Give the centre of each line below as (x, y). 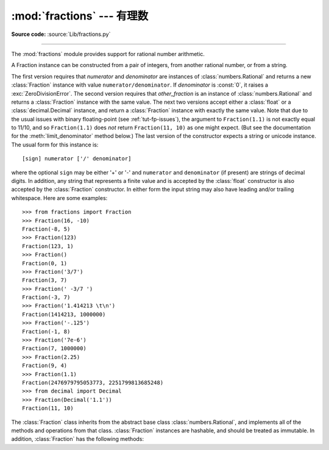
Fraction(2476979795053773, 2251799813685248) (93, 383)
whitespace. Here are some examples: (59, 198)
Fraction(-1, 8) (46, 331)
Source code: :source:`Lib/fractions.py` (61, 34)
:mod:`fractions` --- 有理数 (80, 16)
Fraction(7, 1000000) (54, 348)
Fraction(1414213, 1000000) (64, 314)
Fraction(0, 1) (45, 263)
